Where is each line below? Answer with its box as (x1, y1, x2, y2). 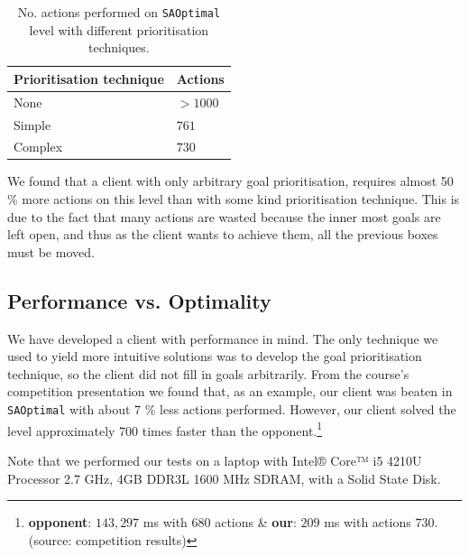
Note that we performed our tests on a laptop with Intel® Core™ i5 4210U (7, 450, 422, 469)
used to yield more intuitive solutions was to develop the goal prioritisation (7, 347, 422, 366)
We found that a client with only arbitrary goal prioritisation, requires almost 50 (7, 171, 454, 190)
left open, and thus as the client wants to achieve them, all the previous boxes (7, 225, 438, 244)
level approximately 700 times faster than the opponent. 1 (7, 418, 323, 440)
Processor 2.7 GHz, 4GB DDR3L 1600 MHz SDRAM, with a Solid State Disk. (7, 468, 441, 487)
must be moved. (7, 242, 95, 261)
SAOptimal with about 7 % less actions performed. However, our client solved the (7, 400, 456, 419)
